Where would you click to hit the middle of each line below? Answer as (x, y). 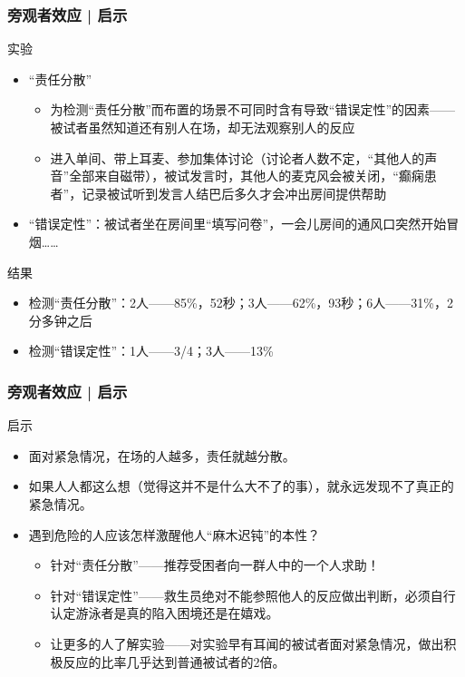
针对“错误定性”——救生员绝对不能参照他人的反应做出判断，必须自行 (253, 595)
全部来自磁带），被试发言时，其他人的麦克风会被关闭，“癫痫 (247, 176)
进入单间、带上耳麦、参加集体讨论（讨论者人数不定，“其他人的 (237, 157)
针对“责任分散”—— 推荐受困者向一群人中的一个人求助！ (215, 565)
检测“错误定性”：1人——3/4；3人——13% (151, 351)
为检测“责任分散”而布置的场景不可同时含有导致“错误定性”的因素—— (253, 109)
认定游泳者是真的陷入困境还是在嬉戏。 (165, 613)
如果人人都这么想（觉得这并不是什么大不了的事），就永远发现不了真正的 (241, 486)
